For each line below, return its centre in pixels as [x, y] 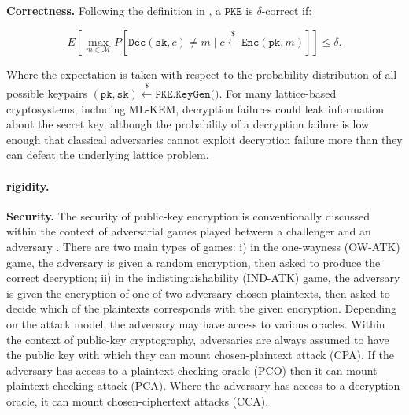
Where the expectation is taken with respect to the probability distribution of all [202, 74]
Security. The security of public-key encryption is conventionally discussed [188, 215]
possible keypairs [47, 93]
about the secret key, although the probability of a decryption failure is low [188, 124]
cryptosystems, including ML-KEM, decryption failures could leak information [195, 108]
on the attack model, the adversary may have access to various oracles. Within [196, 323]
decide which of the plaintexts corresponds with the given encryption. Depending [202, 308]
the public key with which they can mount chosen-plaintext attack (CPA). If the [200, 355]
